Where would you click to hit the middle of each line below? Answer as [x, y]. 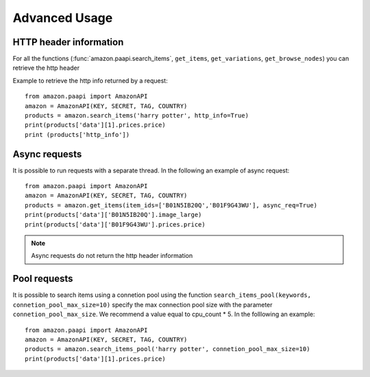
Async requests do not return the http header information [112, 256]
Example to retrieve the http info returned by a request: [90, 80]
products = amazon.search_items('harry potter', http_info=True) [137, 116]
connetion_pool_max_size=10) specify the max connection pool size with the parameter [143, 304]
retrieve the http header [46, 68]
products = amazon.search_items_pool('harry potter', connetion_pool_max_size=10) [168, 349]
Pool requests [43, 279]
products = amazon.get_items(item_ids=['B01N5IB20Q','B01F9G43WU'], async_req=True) [171, 205]
